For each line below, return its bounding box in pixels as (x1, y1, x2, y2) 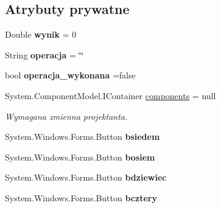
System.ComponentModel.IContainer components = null (5, 89, 216, 102)
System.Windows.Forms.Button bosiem (5, 150, 155, 163)
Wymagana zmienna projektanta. (5, 109, 128, 122)
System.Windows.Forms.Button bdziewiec (5, 171, 167, 184)
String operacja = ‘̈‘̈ (5, 48, 84, 61)
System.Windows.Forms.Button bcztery (5, 191, 157, 204)
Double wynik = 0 (5, 28, 77, 41)
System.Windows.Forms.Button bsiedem (5, 130, 160, 143)
